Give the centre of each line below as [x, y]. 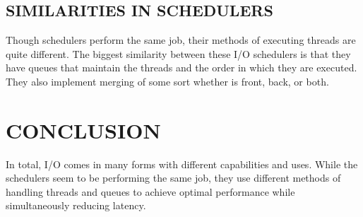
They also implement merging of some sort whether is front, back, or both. [167, 81]
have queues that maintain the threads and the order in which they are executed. [181, 68]
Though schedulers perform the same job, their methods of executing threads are [181, 40]
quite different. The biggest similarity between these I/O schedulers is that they [178, 53]
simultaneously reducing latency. [76, 205]
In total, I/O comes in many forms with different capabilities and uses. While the [182, 164]
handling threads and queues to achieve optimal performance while [150, 191]
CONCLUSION [83, 130]
